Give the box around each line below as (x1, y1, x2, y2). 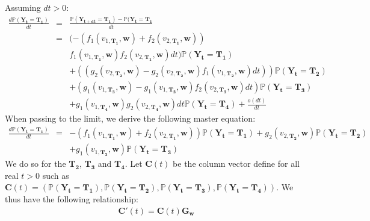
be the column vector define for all (173, 157, 300, 170)
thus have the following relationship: (5, 192, 138, 205)
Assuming (5, 1, 41, 13)
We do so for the (5, 157, 66, 170)
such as (42, 169, 69, 181)
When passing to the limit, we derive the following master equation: (5, 112, 256, 125)
